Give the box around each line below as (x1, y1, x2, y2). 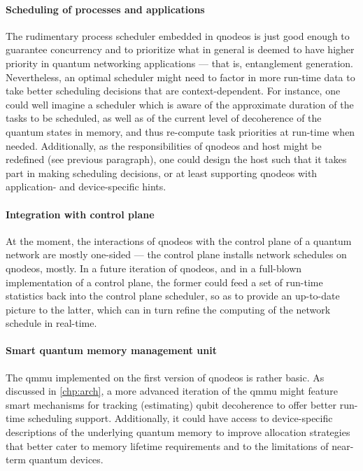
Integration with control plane (6, 206, 155, 221)
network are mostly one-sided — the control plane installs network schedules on (6, 247, 347, 262)
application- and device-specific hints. (6, 179, 166, 194)
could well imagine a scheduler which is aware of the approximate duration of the (6, 97, 354, 111)
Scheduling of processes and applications (6, 1, 205, 16)
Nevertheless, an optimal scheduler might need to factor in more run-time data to (6, 69, 355, 84)
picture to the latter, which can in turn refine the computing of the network (6, 302, 331, 316)
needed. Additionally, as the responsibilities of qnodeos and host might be (6, 138, 322, 153)
